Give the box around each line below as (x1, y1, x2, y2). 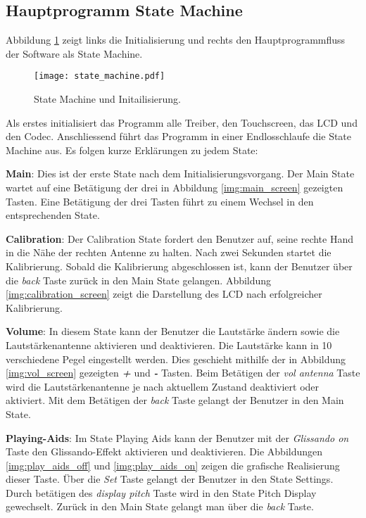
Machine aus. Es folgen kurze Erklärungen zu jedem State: (6, 142, 258, 157)
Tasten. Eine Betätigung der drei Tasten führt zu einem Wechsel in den (6, 194, 314, 208)
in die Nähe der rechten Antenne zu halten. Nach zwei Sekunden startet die (6, 245, 332, 260)
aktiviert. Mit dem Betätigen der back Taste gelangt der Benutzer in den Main (6, 393, 344, 408)
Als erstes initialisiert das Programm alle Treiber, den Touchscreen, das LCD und (6, 115, 358, 129)
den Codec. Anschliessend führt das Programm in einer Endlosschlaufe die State (6, 129, 352, 144)
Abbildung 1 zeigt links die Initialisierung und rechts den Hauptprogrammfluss (6, 32, 346, 47)
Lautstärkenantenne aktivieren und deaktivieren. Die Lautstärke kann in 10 (6, 337, 332, 352)
